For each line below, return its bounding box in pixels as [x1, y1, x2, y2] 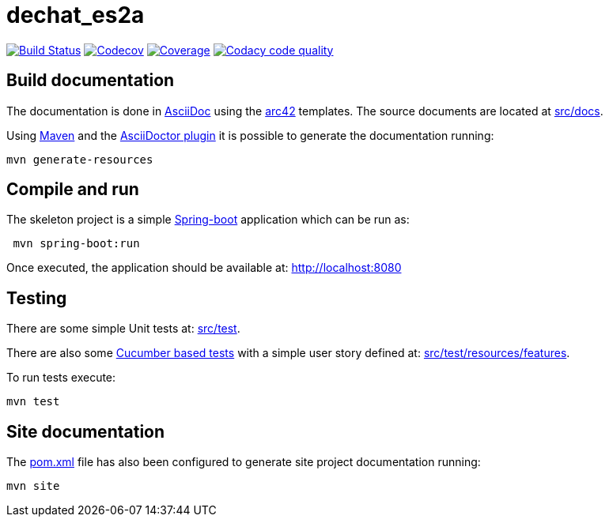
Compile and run [6, 179, 139, 200]
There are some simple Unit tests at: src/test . [6, 322, 240, 336]
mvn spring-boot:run [13, 237, 140, 250]
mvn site [6, 480, 60, 493]
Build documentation [6, 70, 175, 91]
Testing [6, 288, 67, 308]
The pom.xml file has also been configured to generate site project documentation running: [6, 455, 481, 469]
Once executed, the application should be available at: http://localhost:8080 [6, 261, 402, 275]
